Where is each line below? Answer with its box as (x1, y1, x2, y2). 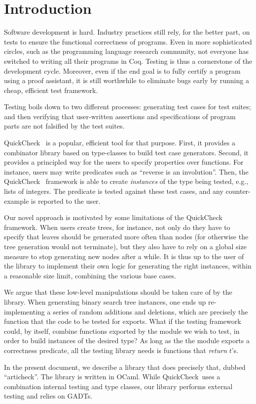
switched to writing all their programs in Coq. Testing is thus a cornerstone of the (4, 55, 253, 66)
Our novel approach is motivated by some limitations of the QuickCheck (4, 212, 222, 223)
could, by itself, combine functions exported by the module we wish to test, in (4, 325, 240, 336)
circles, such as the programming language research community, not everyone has (4, 46, 249, 56)
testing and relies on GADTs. (4, 391, 93, 401)
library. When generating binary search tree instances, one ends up (4, 296, 206, 307)
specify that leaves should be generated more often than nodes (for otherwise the (4, 231, 249, 242)
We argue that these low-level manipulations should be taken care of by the (4, 287, 232, 297)
